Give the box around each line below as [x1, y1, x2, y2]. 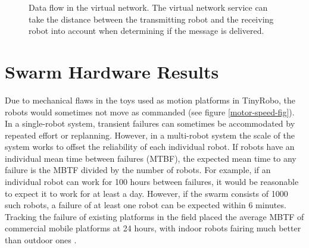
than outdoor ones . [5, 234, 77, 246]
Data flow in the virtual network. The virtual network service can [29, 1, 268, 13]
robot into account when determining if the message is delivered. [29, 24, 264, 37]
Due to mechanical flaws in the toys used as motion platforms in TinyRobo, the [5, 93, 296, 106]
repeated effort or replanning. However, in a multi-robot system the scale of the [5, 128, 295, 141]
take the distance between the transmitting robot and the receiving [29, 12, 274, 25]
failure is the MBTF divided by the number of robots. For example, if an [5, 164, 271, 176]
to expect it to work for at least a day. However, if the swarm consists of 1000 [5, 187, 288, 199]
